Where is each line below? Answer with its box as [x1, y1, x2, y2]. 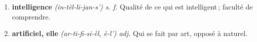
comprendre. [12, 11, 51, 21]
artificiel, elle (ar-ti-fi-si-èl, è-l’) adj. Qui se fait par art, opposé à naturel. [12, 28, 248, 38]
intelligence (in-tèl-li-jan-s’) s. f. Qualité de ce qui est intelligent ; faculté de [12, 1, 253, 11]
